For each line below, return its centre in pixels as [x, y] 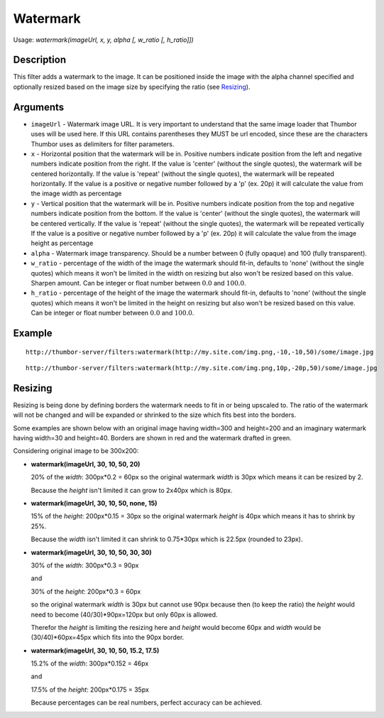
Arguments [39, 107]
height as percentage [62, 243]
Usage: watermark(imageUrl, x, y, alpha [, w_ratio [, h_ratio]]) [104, 40]
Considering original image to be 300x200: [76, 451]
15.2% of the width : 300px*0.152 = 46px [90, 663]
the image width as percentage [76, 194]
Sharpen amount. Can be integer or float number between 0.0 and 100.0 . [138, 283]
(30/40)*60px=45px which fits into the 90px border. [108, 637]
